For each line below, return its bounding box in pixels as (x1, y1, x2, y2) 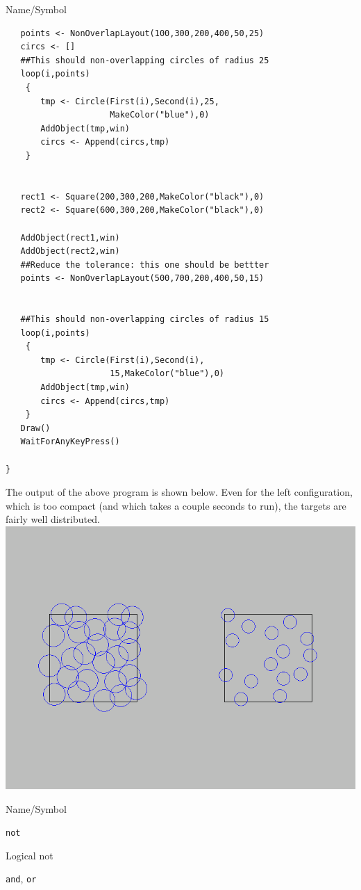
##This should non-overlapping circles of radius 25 (20, 55, 269, 65)
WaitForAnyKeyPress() (20, 437, 120, 447)
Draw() (20, 423, 51, 433)
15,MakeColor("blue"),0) (110, 369, 224, 379)
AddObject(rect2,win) (20, 246, 120, 257)
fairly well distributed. (6, 512, 100, 526)
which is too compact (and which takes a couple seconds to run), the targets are (6, 498, 346, 512)
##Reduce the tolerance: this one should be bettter (20, 259, 269, 270)
